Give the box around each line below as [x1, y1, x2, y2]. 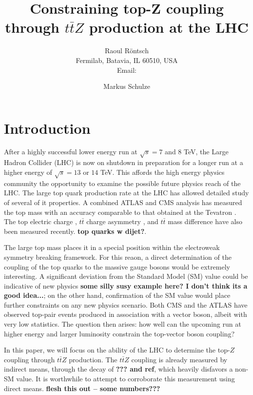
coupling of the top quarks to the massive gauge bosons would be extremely [4, 261, 231, 271]
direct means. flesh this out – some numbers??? [4, 383, 160, 393]
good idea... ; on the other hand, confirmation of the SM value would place [4, 290, 231, 300]
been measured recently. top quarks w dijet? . [4, 226, 147, 236]
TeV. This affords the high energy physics [100, 166, 225, 177]
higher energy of [4, 166, 52, 177]
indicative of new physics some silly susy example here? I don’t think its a [4, 280, 248, 291]
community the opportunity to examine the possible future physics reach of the [4, 178, 241, 188]
